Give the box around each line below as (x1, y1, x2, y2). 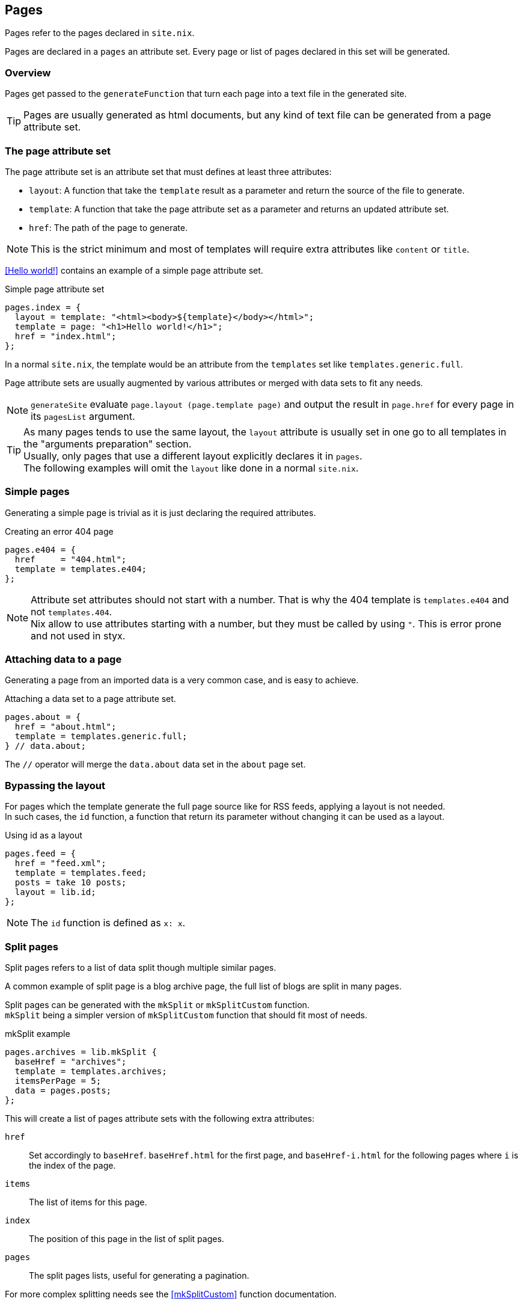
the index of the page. (29, 1160, 116, 1170)
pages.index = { (5, 302, 81, 312)
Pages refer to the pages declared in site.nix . (5, 28, 195, 38)
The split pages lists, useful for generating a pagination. (29, 1270, 249, 1281)
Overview (5, 66, 51, 79)
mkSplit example (5, 1028, 70, 1039)
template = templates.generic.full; (14, 731, 188, 742)
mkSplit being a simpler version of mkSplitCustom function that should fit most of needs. (5, 1009, 368, 1020)
